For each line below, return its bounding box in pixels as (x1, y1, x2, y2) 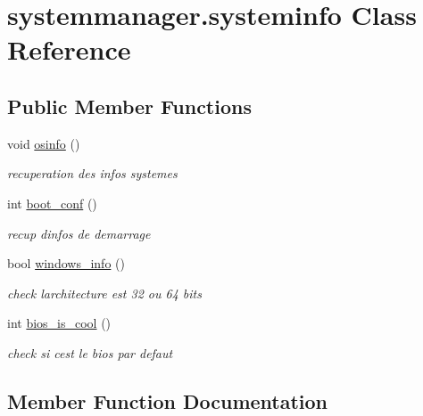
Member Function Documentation (7, 387, 328, 414)
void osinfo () (7, 134, 80, 152)
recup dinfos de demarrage (7, 224, 151, 242)
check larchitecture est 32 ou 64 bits (7, 283, 202, 302)
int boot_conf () (7, 193, 97, 212)
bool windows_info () (7, 254, 125, 273)
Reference (7, 31, 131, 68)
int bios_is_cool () (7, 314, 112, 332)
